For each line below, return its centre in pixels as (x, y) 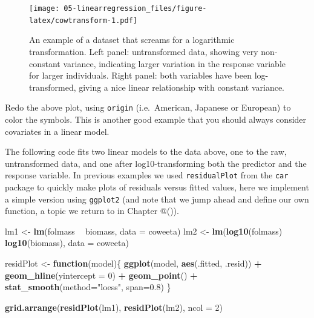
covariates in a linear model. (57, 131)
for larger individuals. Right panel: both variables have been (141, 75)
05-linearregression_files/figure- (135, 8)
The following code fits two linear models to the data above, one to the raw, (146, 151)
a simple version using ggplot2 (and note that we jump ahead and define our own (157, 199)
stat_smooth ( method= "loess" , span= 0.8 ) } (88, 287)
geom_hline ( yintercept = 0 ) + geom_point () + (101, 275)
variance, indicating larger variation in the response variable (174, 63)
